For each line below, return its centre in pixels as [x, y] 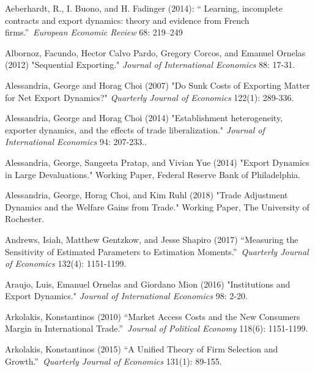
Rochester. [25, 219]
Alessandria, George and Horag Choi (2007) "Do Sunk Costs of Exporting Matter [157, 85]
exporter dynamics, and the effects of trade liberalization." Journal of [135, 129]
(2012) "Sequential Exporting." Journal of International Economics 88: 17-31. [150, 65]
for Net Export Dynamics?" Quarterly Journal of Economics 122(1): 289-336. [150, 97]
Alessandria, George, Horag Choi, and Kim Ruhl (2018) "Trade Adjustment [146, 195]
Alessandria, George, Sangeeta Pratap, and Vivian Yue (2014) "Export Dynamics [157, 162]
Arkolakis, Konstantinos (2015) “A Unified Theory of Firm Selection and [142, 349]
